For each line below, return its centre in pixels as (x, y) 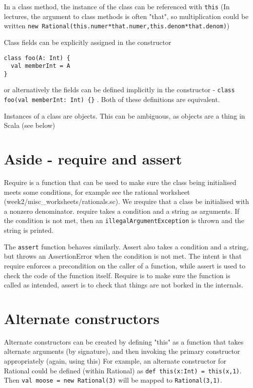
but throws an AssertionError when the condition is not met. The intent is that (123, 256)
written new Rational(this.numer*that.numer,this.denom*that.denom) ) (117, 26)
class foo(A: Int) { (37, 58)
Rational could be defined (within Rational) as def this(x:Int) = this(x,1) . (123, 370)
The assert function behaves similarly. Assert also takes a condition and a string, (126, 246)
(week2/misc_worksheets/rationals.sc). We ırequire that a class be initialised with (126, 201)
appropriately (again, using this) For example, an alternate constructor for (115, 361)
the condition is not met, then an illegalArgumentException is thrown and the (124, 220)
